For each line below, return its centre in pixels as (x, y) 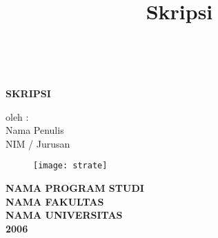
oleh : (17, 116)
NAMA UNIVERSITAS (64, 215)
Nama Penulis (35, 130)
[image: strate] (70, 166)
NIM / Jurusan (38, 143)
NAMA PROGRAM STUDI (75, 188)
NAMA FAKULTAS (55, 201)
